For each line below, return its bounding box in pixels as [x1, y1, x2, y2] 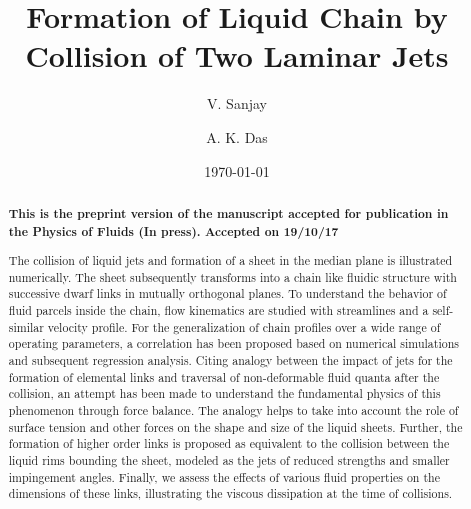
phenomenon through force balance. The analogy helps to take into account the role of [8, 402, 459, 418]
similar [8, 318, 44, 335]
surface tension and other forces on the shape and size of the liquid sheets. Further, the [8, 418, 463, 435]
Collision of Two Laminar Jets [25, 35, 449, 76]
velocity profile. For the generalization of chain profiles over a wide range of [47, 318, 441, 335]
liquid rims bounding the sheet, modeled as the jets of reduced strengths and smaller [8, 451, 450, 468]
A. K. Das [206, 126, 268, 147]
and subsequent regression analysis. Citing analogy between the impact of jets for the [8, 352, 453, 369]
